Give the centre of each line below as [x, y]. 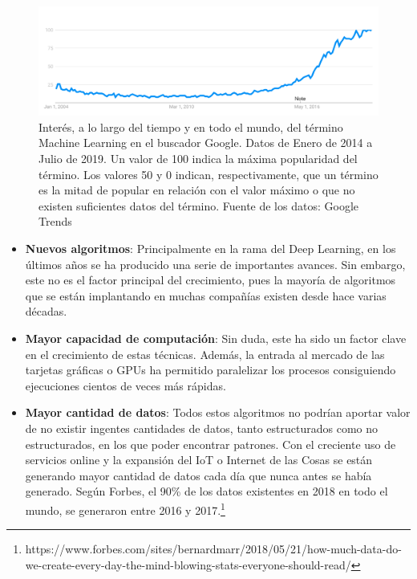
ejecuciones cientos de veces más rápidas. [126, 385]
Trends [55, 221]
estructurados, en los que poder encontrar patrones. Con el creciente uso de [211, 444]
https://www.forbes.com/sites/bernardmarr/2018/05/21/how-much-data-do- [213, 549]
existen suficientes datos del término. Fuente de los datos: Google [198, 205]
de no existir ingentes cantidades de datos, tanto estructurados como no [202, 428]
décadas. [46, 311]
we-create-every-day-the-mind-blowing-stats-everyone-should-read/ [188, 564]
